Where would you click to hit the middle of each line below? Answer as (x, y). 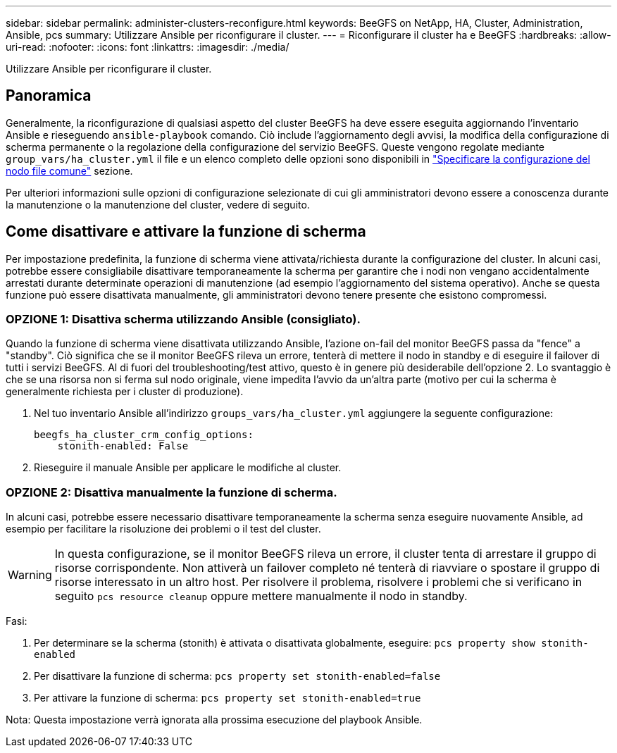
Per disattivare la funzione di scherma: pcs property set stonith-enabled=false (237, 676)
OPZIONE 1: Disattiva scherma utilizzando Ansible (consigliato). (183, 319)
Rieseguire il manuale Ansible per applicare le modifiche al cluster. (188, 468)
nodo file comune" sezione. (69, 170)
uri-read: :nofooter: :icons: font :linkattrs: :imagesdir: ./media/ (148, 47)
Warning (30, 575)
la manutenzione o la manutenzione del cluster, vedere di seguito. (158, 204)
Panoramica (49, 96)
